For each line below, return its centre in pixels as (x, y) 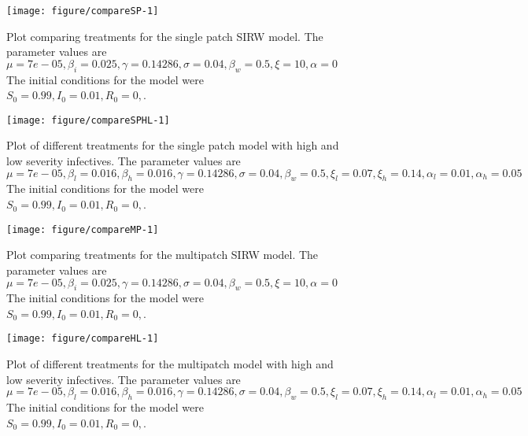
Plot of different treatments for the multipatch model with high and (170, 364)
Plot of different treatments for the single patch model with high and (173, 145)
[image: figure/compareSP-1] (83, 11)
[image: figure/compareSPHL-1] (88, 120)
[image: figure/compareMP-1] (83, 229)
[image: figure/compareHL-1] (83, 339)
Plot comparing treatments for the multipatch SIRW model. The (162, 255)
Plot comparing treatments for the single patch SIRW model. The (165, 36)
